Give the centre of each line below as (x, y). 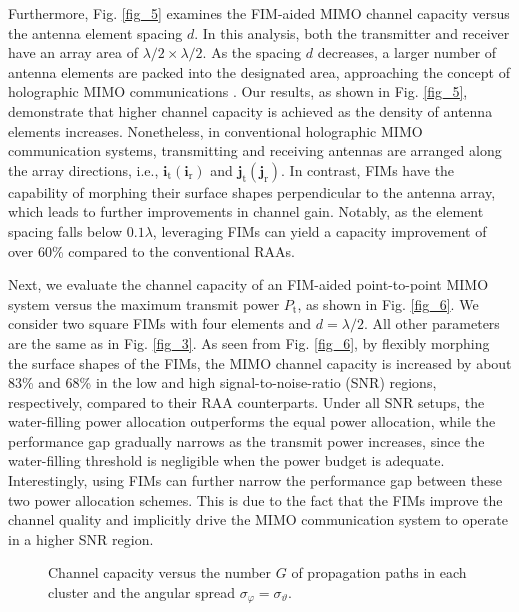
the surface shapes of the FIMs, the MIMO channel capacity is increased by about (260, 362)
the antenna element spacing (95, 32)
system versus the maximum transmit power (144, 303)
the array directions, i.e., (83, 169)
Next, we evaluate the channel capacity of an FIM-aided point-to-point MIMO (248, 284)
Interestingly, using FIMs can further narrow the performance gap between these (255, 480)
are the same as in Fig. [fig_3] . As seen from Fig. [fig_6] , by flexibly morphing (249, 342)
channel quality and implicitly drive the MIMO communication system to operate (258, 519)
